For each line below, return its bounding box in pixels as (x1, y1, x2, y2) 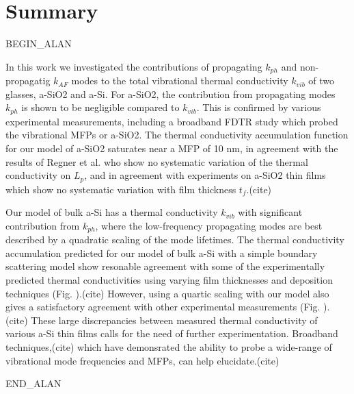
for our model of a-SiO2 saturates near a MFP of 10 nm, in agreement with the (5, 141, 338, 155)
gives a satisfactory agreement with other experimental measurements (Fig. (5, 299, 321, 314)
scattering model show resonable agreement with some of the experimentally (5, 259, 325, 273)
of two (308, 73, 335, 88)
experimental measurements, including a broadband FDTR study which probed (5, 114, 338, 128)
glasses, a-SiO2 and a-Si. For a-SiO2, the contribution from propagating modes (5, 86, 336, 101)
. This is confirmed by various (196, 100, 321, 114)
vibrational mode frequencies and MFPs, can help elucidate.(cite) (5, 353, 280, 367)
